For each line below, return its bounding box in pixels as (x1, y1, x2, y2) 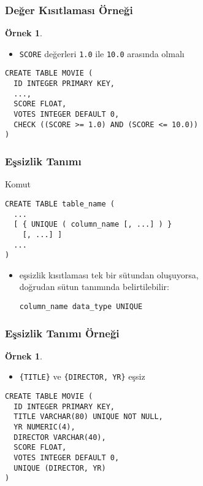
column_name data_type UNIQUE (19, 302, 143, 311)
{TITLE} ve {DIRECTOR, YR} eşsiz (19, 370, 145, 383)
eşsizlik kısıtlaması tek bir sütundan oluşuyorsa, (19, 268, 199, 281)
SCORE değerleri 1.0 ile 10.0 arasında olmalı (19, 47, 185, 60)
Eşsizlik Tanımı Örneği (5, 325, 120, 340)
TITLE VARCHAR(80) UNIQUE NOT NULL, (13, 412, 163, 421)
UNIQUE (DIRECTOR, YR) (13, 463, 106, 472)
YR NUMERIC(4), (13, 423, 75, 432)
